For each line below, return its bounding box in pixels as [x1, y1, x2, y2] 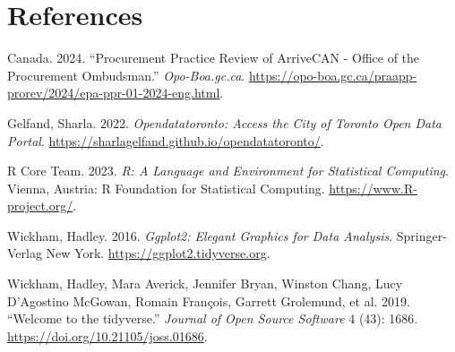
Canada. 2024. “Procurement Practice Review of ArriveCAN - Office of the [7, 48, 420, 67]
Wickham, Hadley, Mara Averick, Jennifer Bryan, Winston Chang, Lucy [7, 274, 403, 293]
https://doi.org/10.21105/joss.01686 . [7, 326, 208, 345]
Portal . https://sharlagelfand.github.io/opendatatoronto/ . [7, 131, 324, 150]
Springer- [396, 226, 447, 245]
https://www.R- [329, 178, 417, 197]
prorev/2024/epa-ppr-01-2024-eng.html [7, 83, 220, 102]
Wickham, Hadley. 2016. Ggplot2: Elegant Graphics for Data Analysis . [7, 226, 393, 245]
